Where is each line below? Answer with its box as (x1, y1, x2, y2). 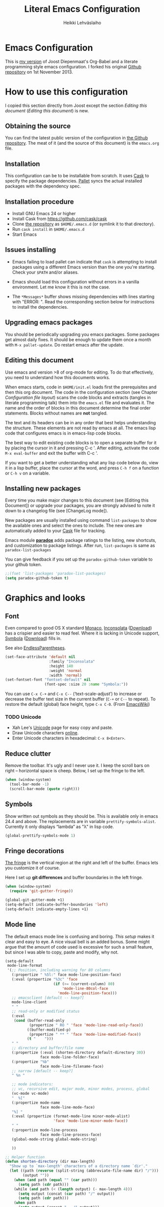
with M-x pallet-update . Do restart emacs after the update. (5, 342, 124, 348)
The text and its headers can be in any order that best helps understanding (5, 419, 156, 425)
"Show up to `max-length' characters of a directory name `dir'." (9, 1164, 148, 1169)
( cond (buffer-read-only (14, 1018, 65, 1023)
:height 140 (48, 664, 73, 668)
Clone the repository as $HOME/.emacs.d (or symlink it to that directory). (12, 221, 155, 227)
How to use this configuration (5, 86, 128, 97)
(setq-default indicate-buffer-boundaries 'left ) (5, 902, 109, 907)
